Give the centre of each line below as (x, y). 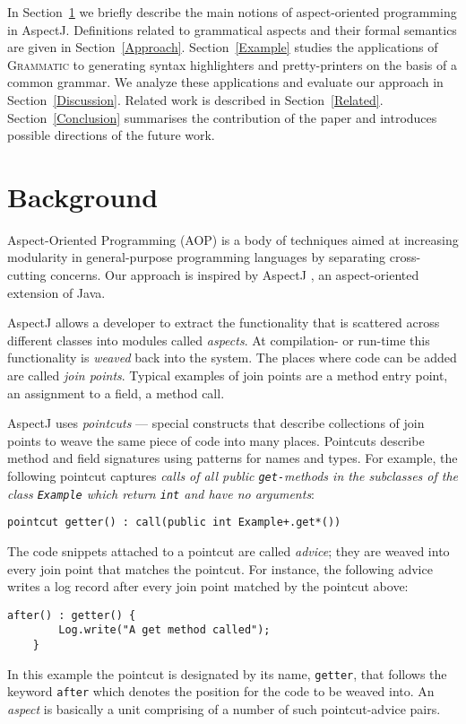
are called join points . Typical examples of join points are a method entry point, (228, 375)
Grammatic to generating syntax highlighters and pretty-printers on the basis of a (232, 64)
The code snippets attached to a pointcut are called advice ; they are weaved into (229, 550)
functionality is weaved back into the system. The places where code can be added (232, 358)
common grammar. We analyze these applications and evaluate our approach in (225, 82)
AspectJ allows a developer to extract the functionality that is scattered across (224, 323)
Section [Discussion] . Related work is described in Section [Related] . (195, 99)
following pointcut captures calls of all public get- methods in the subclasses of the (233, 475)
